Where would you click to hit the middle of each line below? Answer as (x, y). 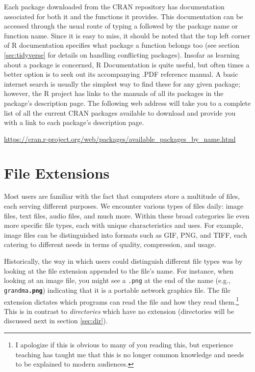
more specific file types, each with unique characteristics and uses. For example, (124, 225)
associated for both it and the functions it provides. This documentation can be (124, 16)
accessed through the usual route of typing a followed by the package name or (121, 26)
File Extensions (57, 172)
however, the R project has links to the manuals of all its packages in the (114, 93)
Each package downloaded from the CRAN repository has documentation (114, 6)
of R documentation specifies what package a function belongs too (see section (122, 45)
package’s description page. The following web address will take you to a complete (127, 103)
